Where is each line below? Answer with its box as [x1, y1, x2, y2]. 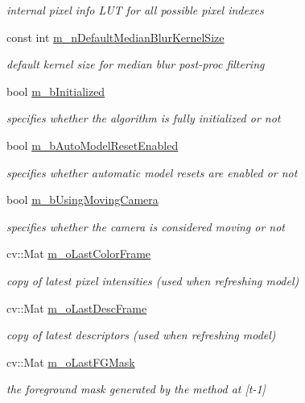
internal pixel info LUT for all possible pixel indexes [6, 2, 264, 18]
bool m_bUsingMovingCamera [6, 191, 159, 208]
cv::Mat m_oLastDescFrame [6, 299, 147, 316]
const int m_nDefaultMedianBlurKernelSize [6, 28, 225, 45]
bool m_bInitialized [6, 82, 105, 99]
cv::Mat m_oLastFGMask [6, 353, 135, 370]
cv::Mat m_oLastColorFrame [6, 245, 151, 262]
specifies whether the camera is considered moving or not [6, 218, 286, 235]
